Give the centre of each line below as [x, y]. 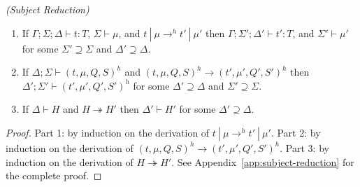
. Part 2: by [296, 132]
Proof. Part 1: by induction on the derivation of [108, 132]
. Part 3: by [304, 147]
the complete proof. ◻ [54, 175]
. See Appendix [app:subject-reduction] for [263, 161]
